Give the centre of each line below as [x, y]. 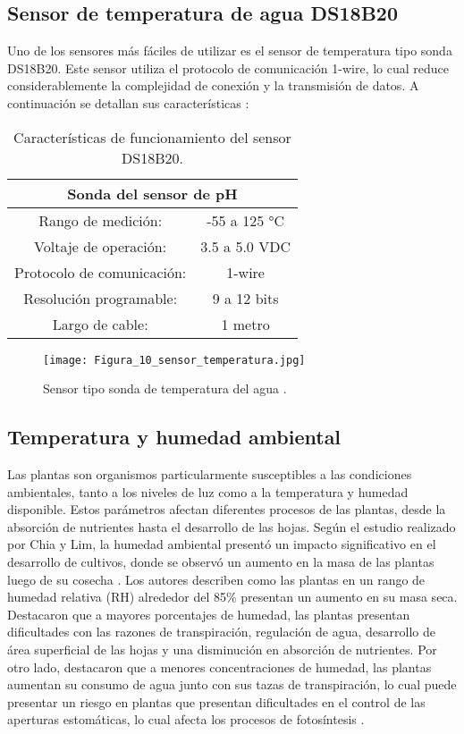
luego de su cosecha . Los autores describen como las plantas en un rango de [216, 579]
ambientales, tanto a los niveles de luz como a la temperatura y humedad [208, 491]
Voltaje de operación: [101, 246]
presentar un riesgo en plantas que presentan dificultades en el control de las [216, 701]
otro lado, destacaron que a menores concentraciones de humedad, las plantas [219, 667]
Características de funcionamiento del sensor [152, 137]
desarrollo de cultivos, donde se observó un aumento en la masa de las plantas [221, 561]
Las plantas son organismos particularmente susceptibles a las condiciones [210, 474]
